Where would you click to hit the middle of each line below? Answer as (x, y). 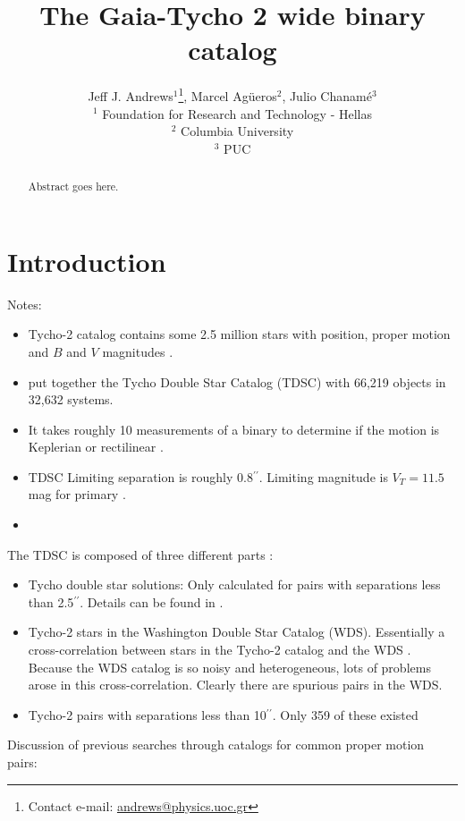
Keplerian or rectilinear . (96, 447)
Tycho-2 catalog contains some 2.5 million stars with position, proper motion (239, 334)
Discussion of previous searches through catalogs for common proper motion (216, 745)
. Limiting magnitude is (323, 476)
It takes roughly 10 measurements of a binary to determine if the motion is (234, 429)
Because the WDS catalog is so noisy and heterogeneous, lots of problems (229, 667)
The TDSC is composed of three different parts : (140, 554)
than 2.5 (51, 601)
